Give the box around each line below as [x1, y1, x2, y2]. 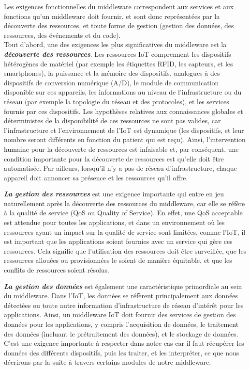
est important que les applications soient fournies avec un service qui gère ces [4, 236, 233, 246]
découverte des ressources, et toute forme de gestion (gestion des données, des [4, 20, 234, 31]
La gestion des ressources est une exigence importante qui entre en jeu [4, 189, 224, 199]
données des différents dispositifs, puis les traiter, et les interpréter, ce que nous [4, 347, 239, 357]
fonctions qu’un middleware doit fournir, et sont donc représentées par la [4, 11, 220, 21]
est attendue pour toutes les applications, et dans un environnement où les [4, 217, 225, 227]
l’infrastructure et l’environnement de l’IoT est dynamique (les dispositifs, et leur [4, 125, 244, 135]
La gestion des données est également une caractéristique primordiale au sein [4, 281, 242, 291]
